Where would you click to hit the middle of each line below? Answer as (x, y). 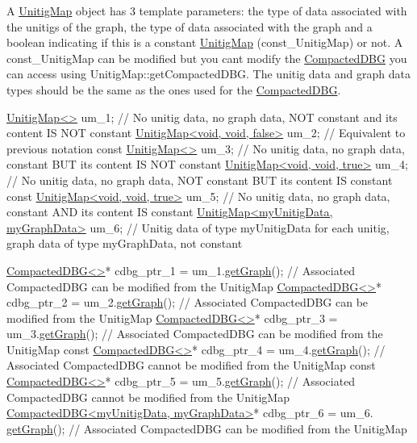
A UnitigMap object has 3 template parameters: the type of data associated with (207, 10)
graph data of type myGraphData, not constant (125, 243)
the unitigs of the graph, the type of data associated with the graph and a (190, 26)
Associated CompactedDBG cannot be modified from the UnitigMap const (191, 365)
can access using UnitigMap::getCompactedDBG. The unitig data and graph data (208, 74)
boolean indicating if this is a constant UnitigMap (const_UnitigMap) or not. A (205, 42)
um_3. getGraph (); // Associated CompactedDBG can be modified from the (195, 334)
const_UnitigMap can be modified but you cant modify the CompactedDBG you (207, 58)
